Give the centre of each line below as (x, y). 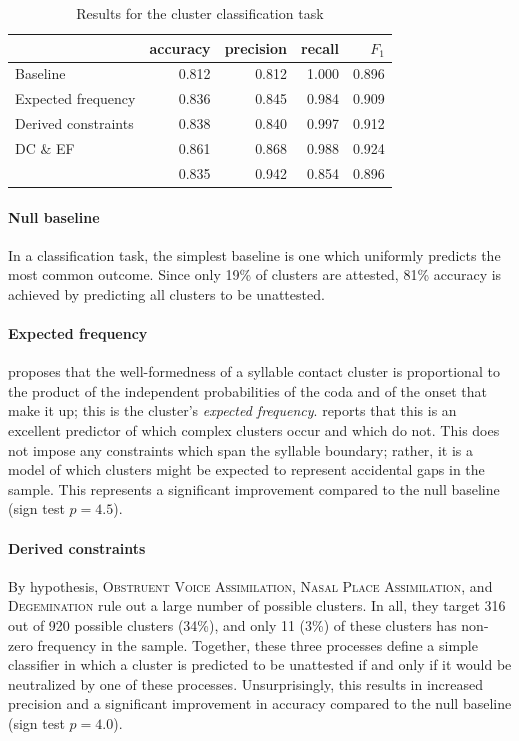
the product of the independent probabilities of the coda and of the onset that (248, 390)
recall (320, 47)
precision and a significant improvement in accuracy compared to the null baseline (260, 703)
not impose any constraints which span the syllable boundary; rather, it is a (240, 449)
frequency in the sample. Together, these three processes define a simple (257, 644)
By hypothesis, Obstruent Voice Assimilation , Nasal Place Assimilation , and (250, 585)
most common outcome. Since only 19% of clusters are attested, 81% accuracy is (255, 274)
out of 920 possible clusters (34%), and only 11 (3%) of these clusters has (232, 625)
